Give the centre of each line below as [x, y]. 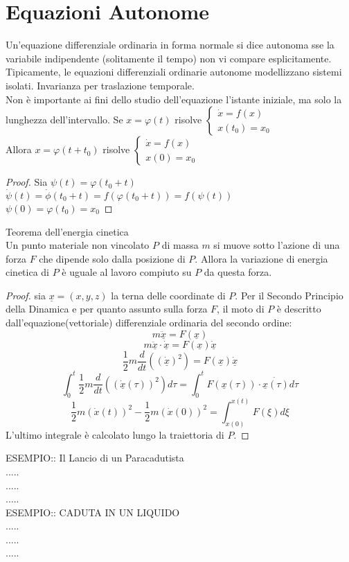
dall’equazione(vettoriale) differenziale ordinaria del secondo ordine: [149, 323]
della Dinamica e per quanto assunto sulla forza [107, 309]
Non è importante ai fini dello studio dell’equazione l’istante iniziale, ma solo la [174, 99]
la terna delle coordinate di [168, 295]
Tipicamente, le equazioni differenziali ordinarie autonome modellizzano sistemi [174, 72]
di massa [180, 245]
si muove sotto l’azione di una [277, 245]
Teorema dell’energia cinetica [67, 231]
